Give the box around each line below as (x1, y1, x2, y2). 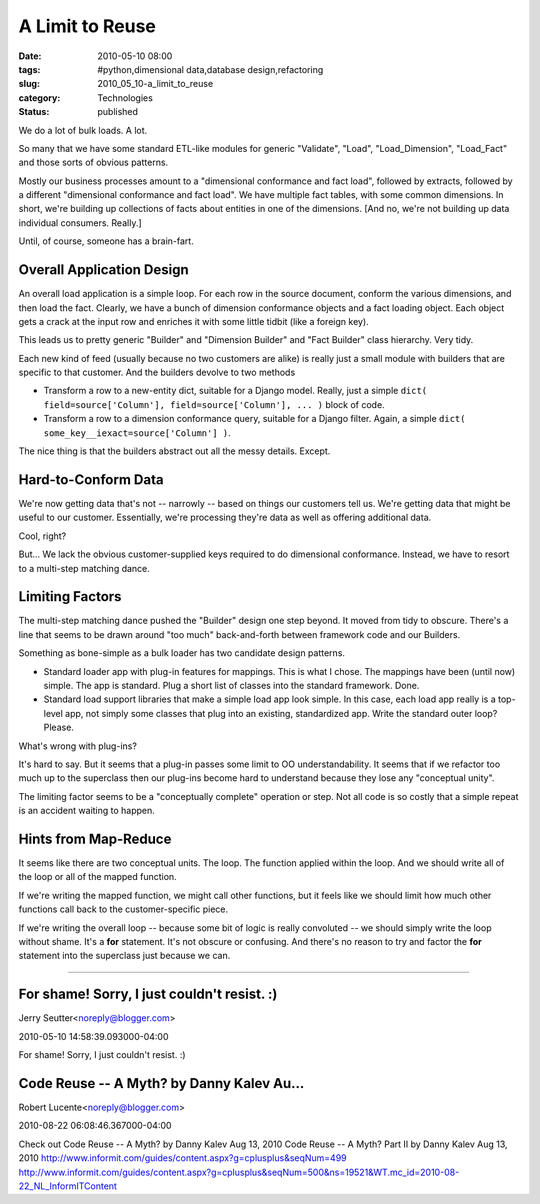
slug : (18, 78, 40, 90)
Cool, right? (18, 530, 67, 542)
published (97, 106, 139, 118)
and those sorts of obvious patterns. (18, 156, 169, 169)
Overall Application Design (18, 261, 189, 279)
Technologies (97, 91, 154, 104)
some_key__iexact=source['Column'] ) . (43, 426, 232, 439)
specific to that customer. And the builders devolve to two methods (18, 366, 296, 379)
